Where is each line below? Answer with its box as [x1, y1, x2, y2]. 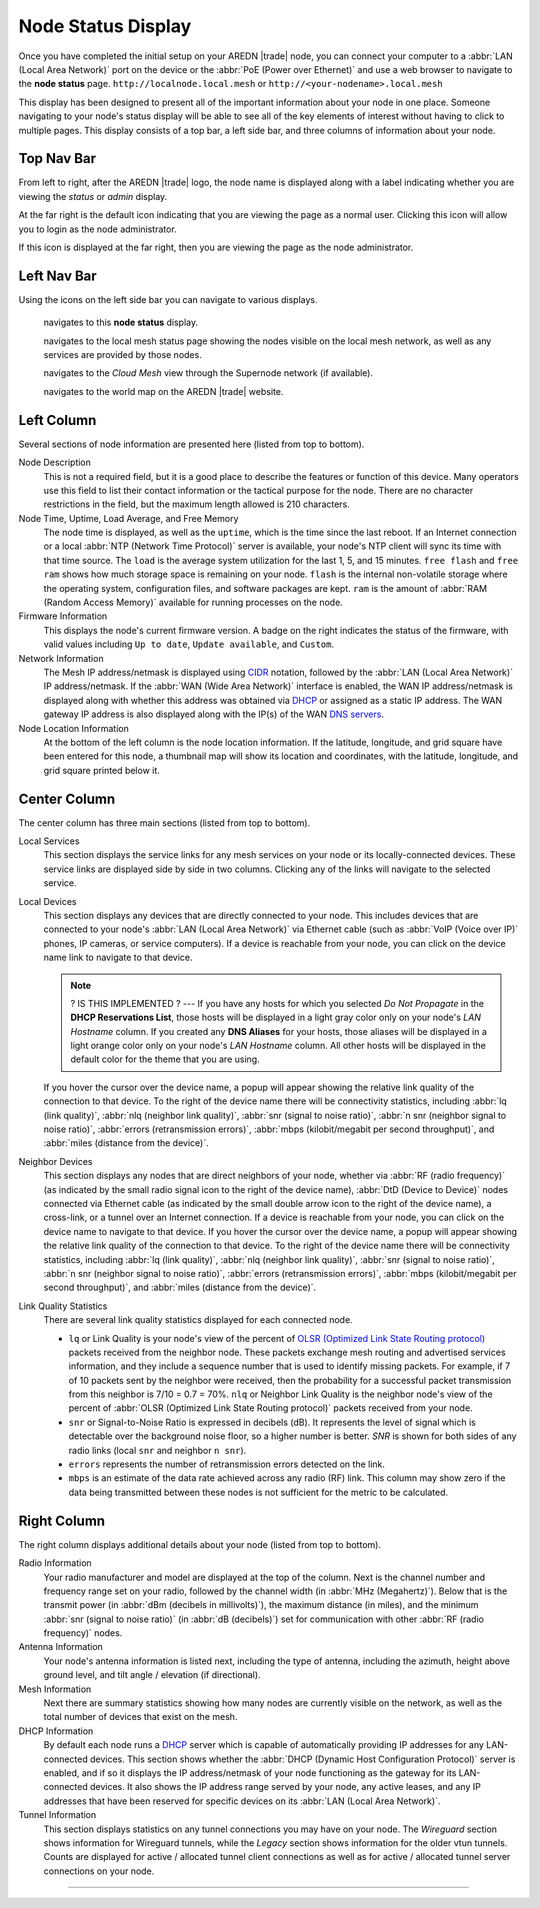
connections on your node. [43, 1865, 155, 1877]
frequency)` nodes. [43, 1627, 123, 1639]
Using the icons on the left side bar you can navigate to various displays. [18, 293, 318, 305]
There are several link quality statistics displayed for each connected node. [43, 1314, 354, 1326]
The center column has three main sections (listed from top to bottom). [18, 816, 311, 829]
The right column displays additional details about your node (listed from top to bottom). [18, 1538, 382, 1550]
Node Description [18, 456, 92, 469]
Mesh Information [18, 1683, 92, 1695]
